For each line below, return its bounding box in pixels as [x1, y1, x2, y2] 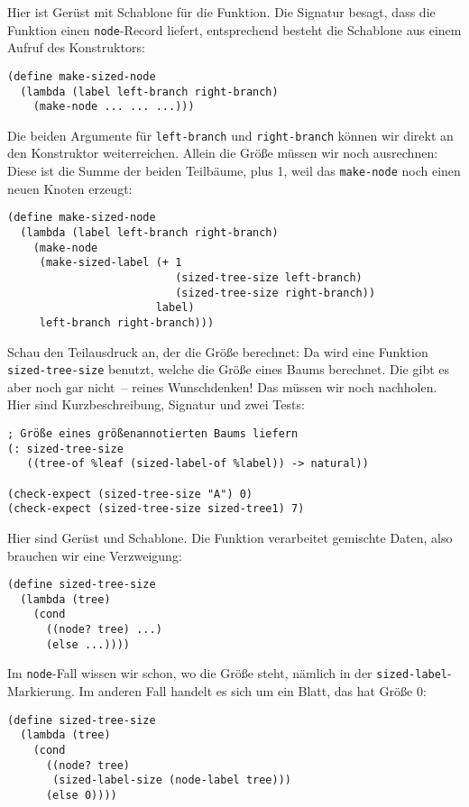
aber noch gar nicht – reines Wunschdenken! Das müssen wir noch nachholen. [7, 377, 437, 396]
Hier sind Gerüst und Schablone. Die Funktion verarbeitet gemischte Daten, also [7, 527, 453, 546]
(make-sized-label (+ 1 [39, 256, 182, 270]
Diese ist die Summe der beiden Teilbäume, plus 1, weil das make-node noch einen [7, 161, 461, 180]
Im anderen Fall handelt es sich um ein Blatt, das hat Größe [78, 682, 413, 701]
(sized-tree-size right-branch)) [175, 286, 376, 299]
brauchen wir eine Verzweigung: [7, 546, 182, 564]
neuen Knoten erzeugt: [7, 179, 133, 197]
